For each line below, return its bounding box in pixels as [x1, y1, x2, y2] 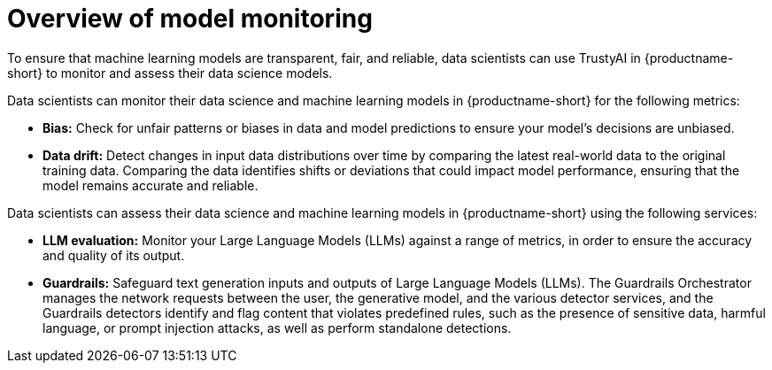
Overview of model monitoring [7, 4, 373, 34]
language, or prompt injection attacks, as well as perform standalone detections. [42, 320, 512, 335]
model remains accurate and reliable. [42, 177, 259, 193]
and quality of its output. [42, 247, 185, 263]
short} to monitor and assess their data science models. [7, 65, 333, 81]
